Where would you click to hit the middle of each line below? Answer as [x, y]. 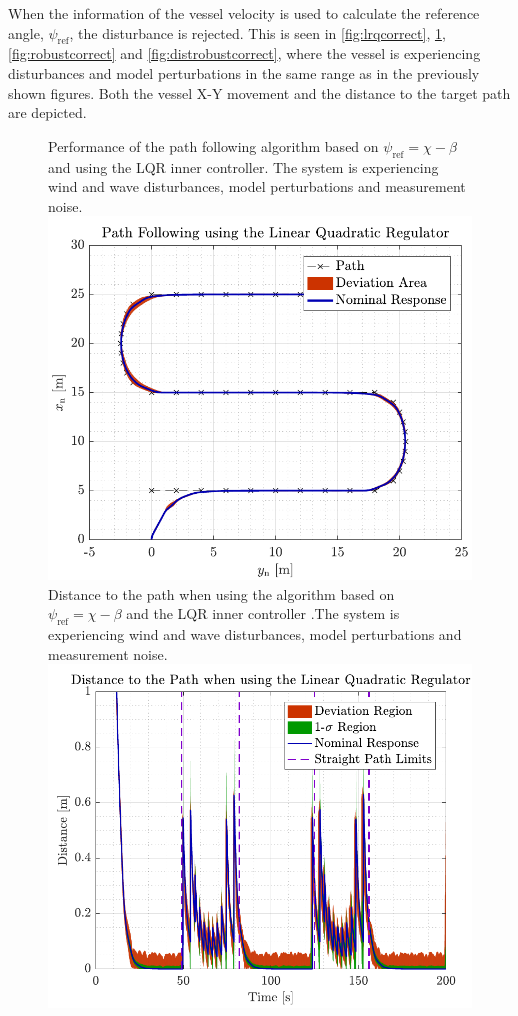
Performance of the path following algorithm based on [213, 145]
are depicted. [47, 112]
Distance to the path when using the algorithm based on [221, 593]
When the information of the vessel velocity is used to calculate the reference [244, 13]
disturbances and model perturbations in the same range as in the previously [244, 72]
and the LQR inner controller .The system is [263, 613]
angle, [26, 32]
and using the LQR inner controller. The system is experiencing [243, 166]
